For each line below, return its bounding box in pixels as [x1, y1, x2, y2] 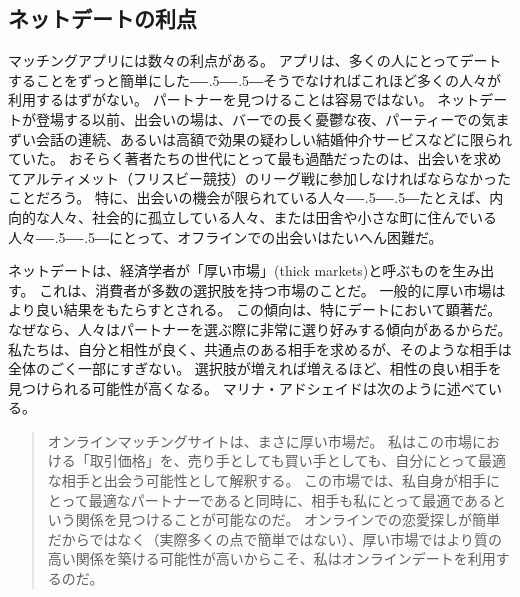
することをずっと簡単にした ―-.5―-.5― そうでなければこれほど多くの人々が [8, 69, 502, 90]
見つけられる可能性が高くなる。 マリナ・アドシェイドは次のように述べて [8, 377, 489, 398]
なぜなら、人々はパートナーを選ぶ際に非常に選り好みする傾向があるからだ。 [8, 318, 512, 339]
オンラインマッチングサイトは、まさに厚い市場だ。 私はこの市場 [47, 430, 473, 451]
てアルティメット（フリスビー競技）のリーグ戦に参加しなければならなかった [8, 167, 512, 188]
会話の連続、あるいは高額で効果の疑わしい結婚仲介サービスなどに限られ [35, 128, 512, 149]
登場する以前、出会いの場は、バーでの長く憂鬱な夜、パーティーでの [35, 108, 482, 129]
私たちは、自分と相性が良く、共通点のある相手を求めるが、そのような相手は [8, 338, 512, 359]
